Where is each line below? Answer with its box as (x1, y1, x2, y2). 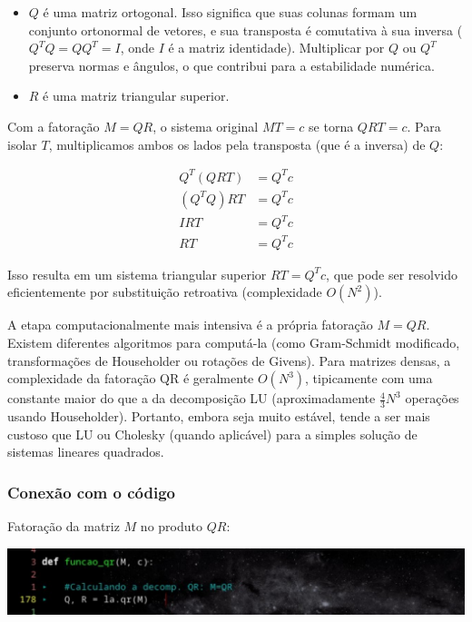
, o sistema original (152, 116, 259, 135)
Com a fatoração (7, 116, 100, 135)
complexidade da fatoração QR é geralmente (7, 369, 254, 388)
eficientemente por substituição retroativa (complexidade (7, 282, 322, 301)
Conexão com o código (7, 480, 175, 503)
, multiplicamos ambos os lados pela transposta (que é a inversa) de (48, 134, 426, 153)
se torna (309, 116, 354, 135)
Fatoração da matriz (7, 516, 120, 535)
